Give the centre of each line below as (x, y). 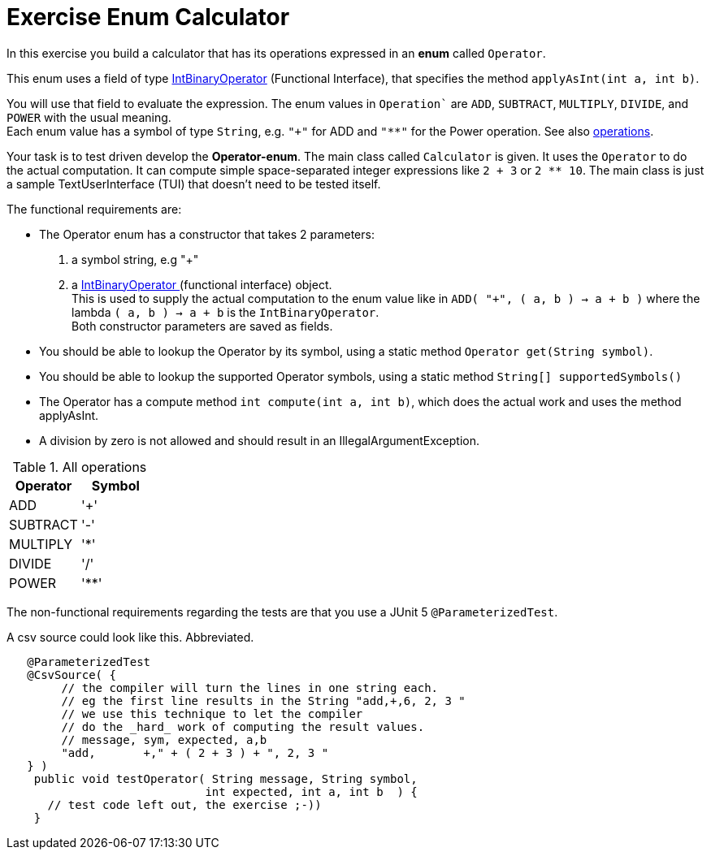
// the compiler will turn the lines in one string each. (250, 687)
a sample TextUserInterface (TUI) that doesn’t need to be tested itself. (194, 184)
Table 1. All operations (80, 467)
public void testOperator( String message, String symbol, (225, 778)
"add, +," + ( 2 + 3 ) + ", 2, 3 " (195, 752)
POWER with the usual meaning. (89, 117)
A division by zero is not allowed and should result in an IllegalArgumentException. (259, 440)
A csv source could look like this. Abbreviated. (130, 637)
